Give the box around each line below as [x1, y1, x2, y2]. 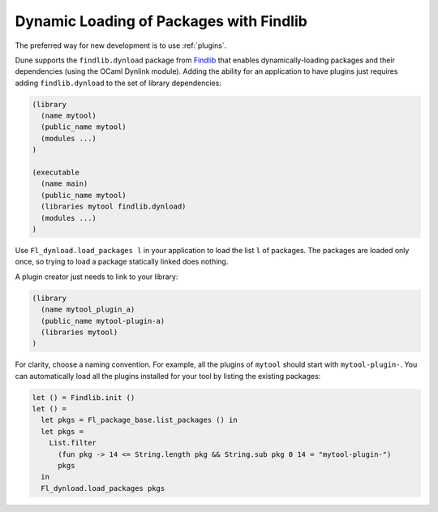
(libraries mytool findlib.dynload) [41, 202, 187, 211]
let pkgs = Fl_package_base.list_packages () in [41, 415, 238, 425]
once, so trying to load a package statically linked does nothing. [15, 256, 229, 267]
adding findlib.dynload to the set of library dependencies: [15, 78, 222, 88]
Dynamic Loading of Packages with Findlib [15, 12, 307, 30]
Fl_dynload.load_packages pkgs [41, 484, 165, 493]
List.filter [49, 438, 97, 448]
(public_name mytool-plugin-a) [41, 316, 165, 325]
